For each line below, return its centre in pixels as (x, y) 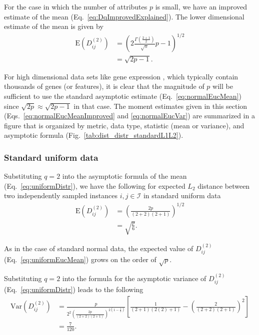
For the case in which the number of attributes (76, 6)
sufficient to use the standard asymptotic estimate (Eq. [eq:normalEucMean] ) (123, 96)
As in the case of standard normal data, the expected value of (99, 248)
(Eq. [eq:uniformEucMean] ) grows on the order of (80, 259)
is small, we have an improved (201, 6)
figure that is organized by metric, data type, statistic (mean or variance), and (124, 125)
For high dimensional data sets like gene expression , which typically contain (121, 76)
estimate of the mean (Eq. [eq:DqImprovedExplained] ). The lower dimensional (124, 16)
